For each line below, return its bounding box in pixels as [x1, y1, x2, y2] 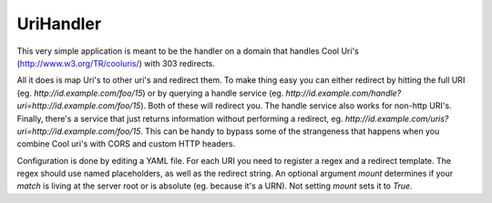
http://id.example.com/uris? [344, 113, 449, 124]
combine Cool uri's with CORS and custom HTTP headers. [16, 138, 236, 149]
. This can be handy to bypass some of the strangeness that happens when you [139, 126, 440, 137]
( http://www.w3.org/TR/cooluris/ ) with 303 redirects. [16, 57, 216, 68]
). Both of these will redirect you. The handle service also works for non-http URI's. [139, 100, 452, 111]
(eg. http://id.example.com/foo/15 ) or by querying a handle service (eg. [16, 87, 284, 98]
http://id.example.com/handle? [285, 87, 402, 98]
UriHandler [16, 14, 102, 34]
